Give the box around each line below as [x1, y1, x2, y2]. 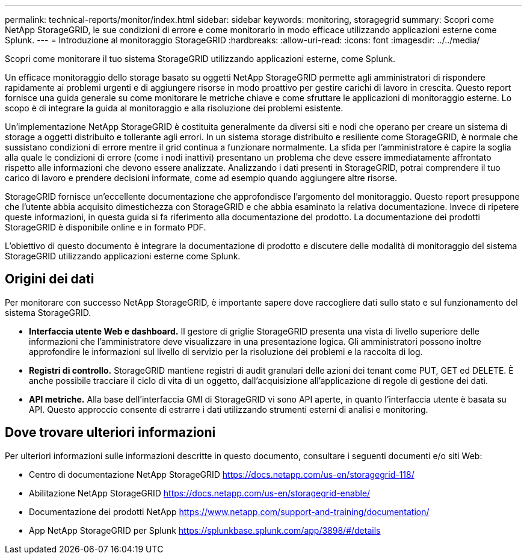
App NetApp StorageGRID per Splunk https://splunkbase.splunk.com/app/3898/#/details [29, 525, 381, 536]
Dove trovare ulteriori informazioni [5, 425, 216, 440]
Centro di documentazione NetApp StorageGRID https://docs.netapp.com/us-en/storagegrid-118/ [29, 469, 415, 480]
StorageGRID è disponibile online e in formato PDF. [5, 222, 206, 232]
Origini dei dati [5, 271, 94, 287]
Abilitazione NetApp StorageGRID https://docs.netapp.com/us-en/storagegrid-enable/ [29, 487, 371, 498]
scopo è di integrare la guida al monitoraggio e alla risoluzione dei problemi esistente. [5, 103, 344, 113]
